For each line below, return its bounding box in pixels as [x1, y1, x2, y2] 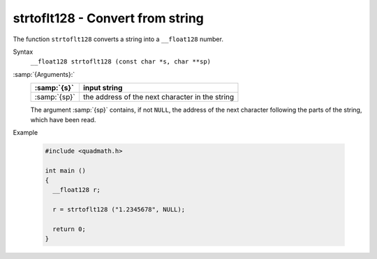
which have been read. [30, 115, 96, 124]
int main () [45, 166, 87, 175]
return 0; [52, 225, 87, 233]
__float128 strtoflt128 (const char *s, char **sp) [30, 58, 212, 66]
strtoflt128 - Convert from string [13, 10, 204, 26]
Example [13, 128, 38, 136]
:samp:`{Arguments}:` [13, 70, 75, 78]
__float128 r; [52, 186, 101, 194]
